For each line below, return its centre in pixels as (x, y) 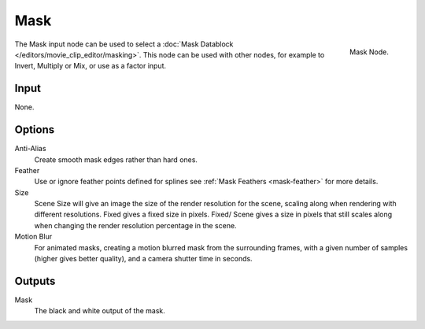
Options (35, 130)
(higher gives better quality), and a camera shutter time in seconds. (143, 259)
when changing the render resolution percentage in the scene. (135, 225)
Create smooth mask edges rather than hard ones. (116, 159)
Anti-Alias (30, 149)
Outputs (35, 281)
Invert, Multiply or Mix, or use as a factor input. (91, 66)
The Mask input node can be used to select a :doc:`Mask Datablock (124, 44)
